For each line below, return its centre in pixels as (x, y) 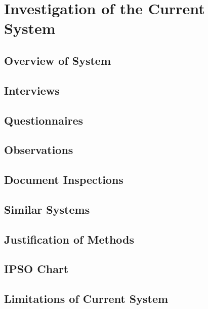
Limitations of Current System (86, 299)
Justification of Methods (69, 239)
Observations (39, 150)
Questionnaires (44, 120)
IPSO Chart (36, 269)
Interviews (32, 90)
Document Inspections (64, 180)
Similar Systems (47, 209)
